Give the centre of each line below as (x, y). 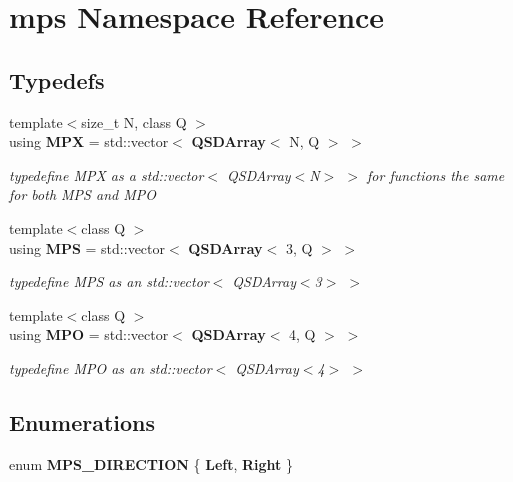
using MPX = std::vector (89, 141)
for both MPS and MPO (82, 194)
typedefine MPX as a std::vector (106, 174)
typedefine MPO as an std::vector (110, 367)
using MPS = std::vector (87, 247)
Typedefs (57, 79)
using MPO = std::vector (89, 334)
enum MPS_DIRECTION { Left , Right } (151, 463)
